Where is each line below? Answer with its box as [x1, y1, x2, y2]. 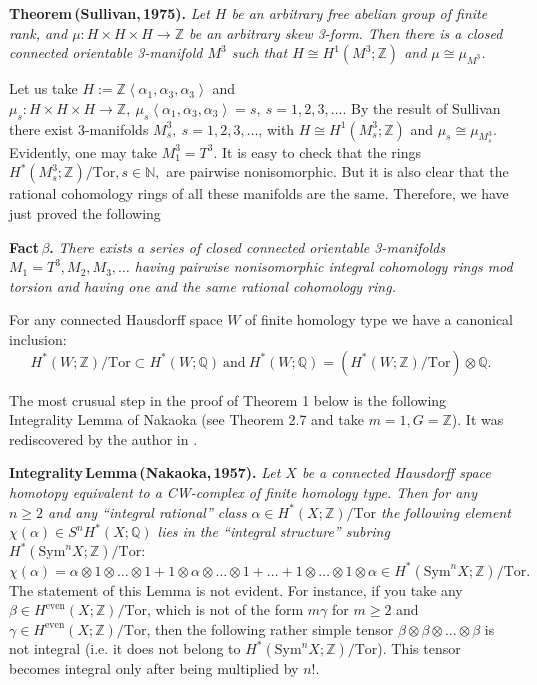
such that [231, 42, 288, 63]
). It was [451, 409, 504, 430]
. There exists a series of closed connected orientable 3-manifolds [49, 236, 446, 257]
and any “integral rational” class [48, 501, 247, 522]
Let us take [9, 78, 78, 99]
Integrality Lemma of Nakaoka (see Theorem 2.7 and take [9, 409, 364, 430]
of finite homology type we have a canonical [245, 309, 514, 330]
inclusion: [9, 328, 67, 349]
